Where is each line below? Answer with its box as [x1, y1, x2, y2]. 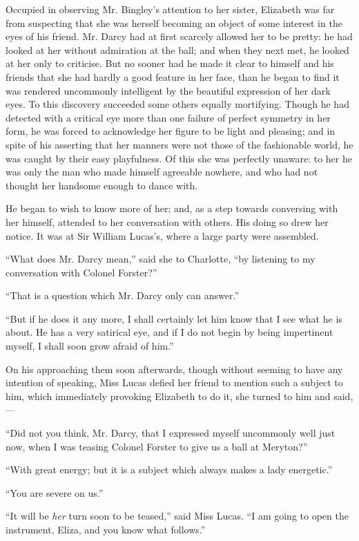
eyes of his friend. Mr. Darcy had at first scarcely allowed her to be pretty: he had [6, 29, 353, 44]
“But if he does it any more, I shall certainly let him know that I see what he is [6, 311, 342, 325]
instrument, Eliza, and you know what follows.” [6, 522, 206, 536]
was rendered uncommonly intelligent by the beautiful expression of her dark [6, 83, 331, 97]
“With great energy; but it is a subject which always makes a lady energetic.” [6, 462, 333, 477]
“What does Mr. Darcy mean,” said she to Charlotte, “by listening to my [6, 251, 316, 266]
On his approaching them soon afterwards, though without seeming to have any [6, 361, 343, 376]
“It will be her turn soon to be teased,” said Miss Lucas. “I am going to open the [6, 509, 349, 523]
